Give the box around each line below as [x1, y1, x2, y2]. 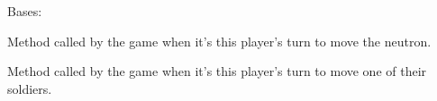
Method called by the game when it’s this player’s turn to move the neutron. [7, 31, 432, 50]
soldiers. [7, 79, 52, 97]
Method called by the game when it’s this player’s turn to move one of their [7, 62, 427, 80]
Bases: [7, 2, 42, 20]
